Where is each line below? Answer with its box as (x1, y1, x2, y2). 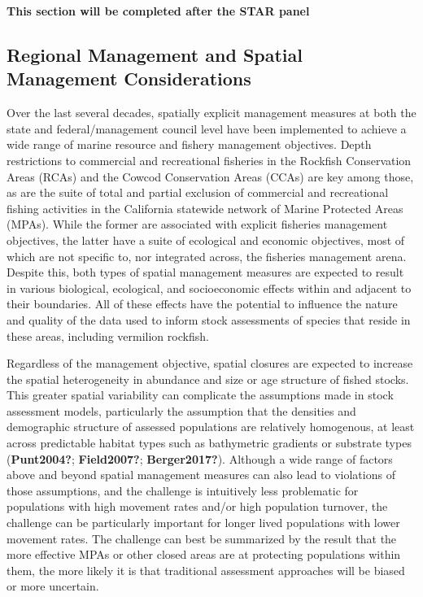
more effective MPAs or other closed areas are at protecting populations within (7, 546, 401, 563)
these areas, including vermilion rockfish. (7, 327, 209, 344)
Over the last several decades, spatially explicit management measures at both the (7, 104, 416, 121)
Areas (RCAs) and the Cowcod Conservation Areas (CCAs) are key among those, (7, 168, 414, 185)
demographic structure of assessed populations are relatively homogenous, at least (7, 418, 415, 435)
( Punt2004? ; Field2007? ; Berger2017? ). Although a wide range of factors (7, 450, 393, 467)
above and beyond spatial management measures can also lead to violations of (7, 466, 395, 483)
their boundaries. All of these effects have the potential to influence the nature (7, 295, 398, 312)
